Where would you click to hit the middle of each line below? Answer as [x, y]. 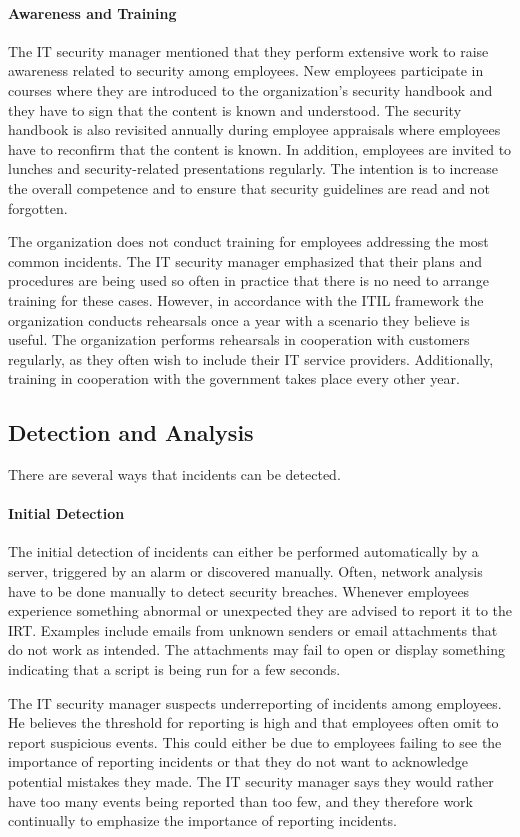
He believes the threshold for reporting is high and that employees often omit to [253, 722]
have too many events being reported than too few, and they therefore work [240, 800]
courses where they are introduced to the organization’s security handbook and [250, 89]
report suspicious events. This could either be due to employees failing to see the [255, 741]
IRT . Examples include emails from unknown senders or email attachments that [253, 629]
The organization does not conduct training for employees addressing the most [248, 241]
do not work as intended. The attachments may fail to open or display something [256, 649]
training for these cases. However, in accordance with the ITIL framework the [246, 299]
